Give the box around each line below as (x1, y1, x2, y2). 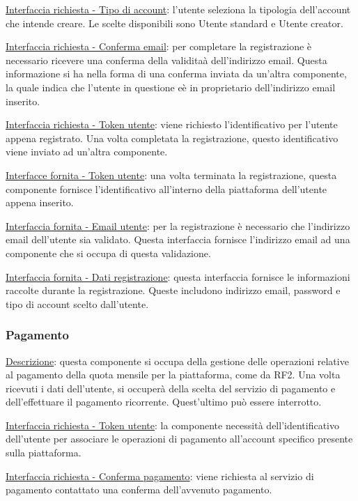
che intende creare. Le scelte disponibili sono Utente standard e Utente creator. (6, 15, 343, 30)
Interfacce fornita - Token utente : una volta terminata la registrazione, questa (6, 167, 337, 182)
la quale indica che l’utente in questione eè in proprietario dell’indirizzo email (6, 79, 336, 94)
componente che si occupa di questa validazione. (6, 245, 211, 260)
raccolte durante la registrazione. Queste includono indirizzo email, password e (6, 283, 341, 298)
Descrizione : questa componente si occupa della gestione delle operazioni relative (6, 353, 349, 368)
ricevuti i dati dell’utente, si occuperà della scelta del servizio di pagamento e (6, 380, 336, 395)
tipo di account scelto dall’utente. (6, 296, 149, 311)
